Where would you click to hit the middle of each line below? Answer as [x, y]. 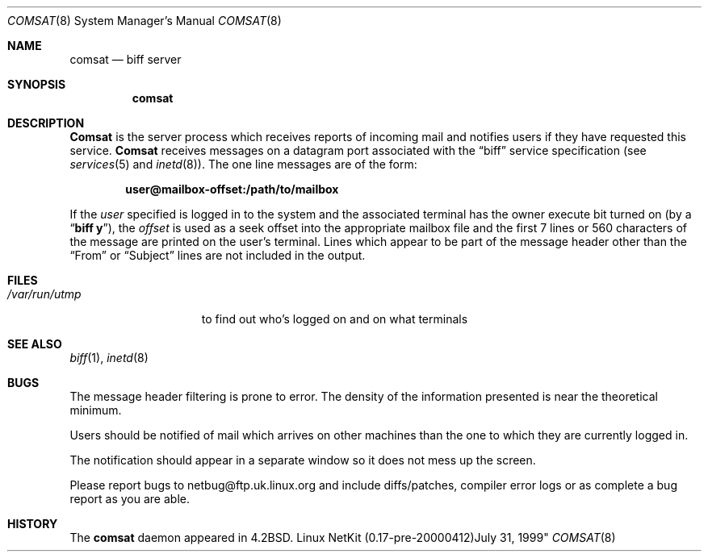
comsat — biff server [126, 59]
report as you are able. [130, 499]
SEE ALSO [35, 344]
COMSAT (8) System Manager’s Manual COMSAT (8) [145, 21]
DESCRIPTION [46, 123]
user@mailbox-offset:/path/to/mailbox [232, 189]
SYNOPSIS [37, 84]
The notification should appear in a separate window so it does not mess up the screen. [303, 460]
